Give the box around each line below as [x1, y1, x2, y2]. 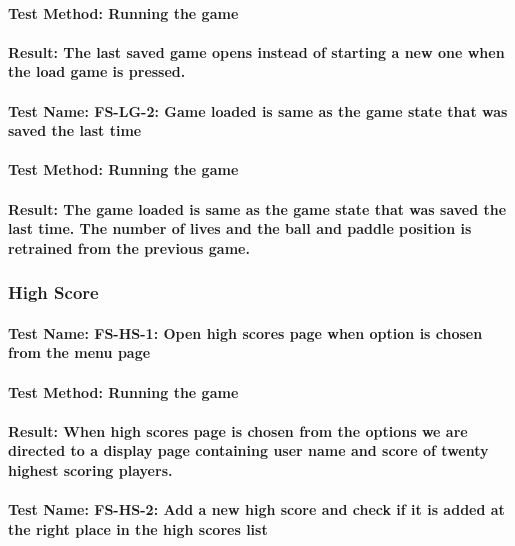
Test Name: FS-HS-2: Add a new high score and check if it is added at [8, 499, 505, 520]
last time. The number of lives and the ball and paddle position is [8, 218, 472, 239]
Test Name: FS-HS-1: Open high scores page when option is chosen [8, 322, 483, 343]
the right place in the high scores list [8, 518, 268, 539]
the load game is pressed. [8, 61, 186, 82]
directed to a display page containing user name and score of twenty [8, 440, 489, 461]
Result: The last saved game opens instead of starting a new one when [8, 41, 505, 62]
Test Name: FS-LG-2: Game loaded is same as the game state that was [8, 100, 508, 121]
